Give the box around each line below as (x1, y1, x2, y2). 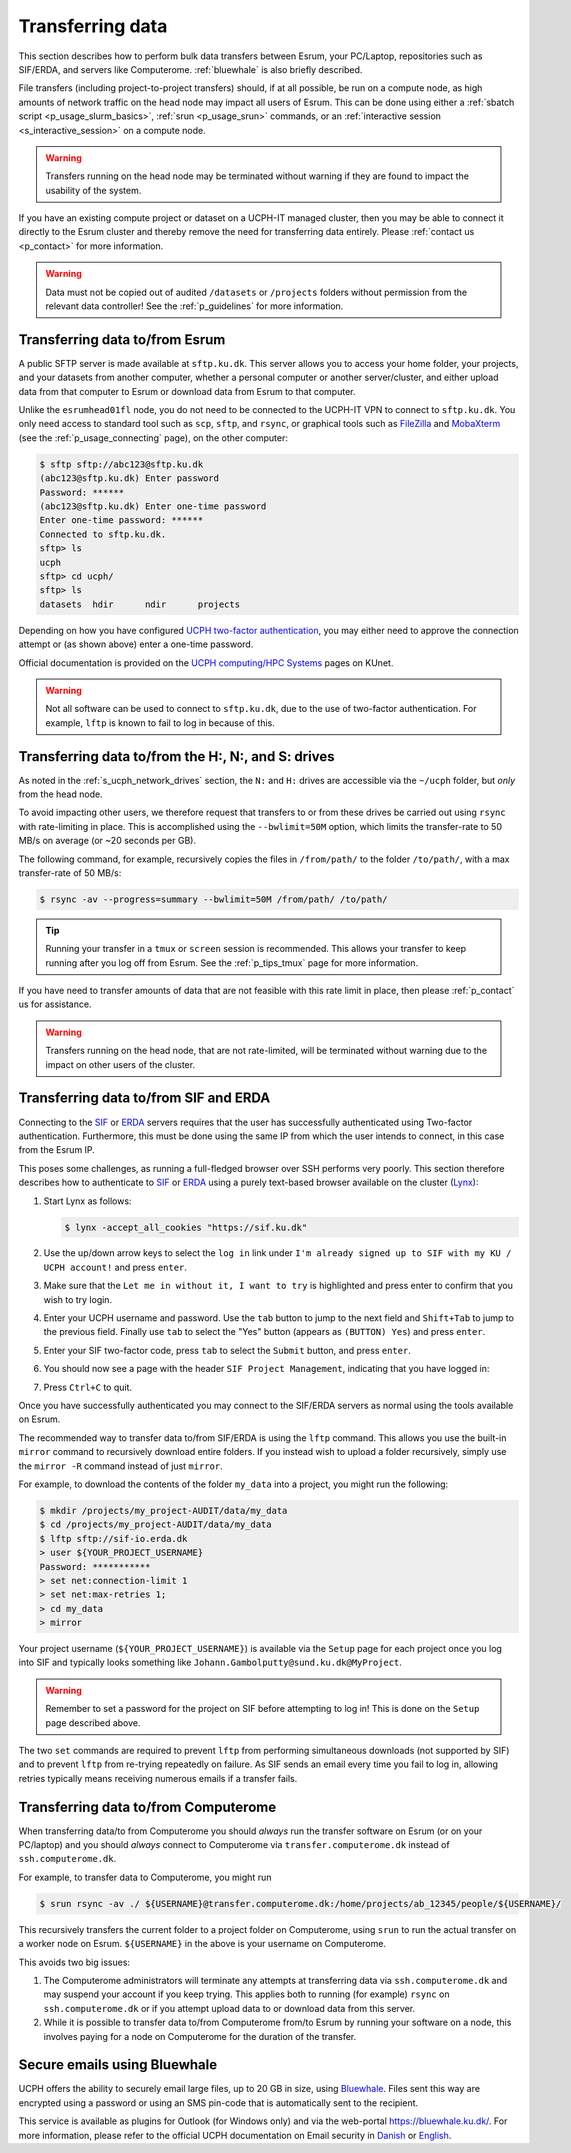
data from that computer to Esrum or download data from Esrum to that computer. (18, 385, 356, 397)
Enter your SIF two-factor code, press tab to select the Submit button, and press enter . (43, 1344, 412, 1356)
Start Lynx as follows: (43, 1195, 132, 1207)
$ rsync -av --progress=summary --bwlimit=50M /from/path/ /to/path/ (39, 893, 388, 905)
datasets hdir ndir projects (39, 598, 240, 610)
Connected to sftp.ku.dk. (39, 528, 167, 540)
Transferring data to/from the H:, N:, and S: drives (18, 748, 335, 765)
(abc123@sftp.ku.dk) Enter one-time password (39, 501, 267, 512)
